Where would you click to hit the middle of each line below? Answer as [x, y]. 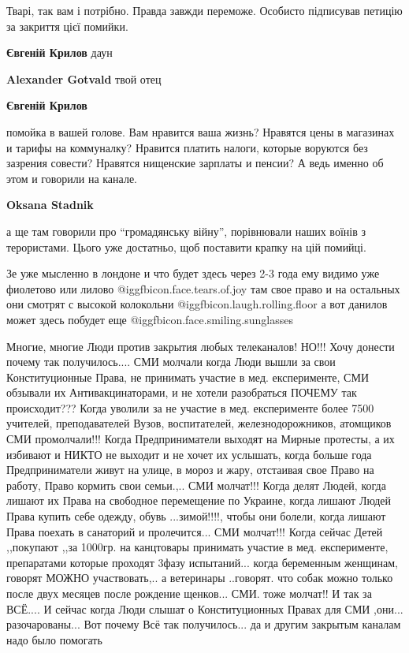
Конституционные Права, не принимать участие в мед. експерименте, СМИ [188, 377]
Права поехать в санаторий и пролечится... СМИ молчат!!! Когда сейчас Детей [195, 531]
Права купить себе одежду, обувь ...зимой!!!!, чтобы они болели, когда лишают [196, 516]
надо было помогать [54, 639]
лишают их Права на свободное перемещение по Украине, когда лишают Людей [199, 500]
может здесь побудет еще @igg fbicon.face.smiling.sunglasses [150, 319]
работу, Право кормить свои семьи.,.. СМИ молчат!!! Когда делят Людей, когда [196, 485]
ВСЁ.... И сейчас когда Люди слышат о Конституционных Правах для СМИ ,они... [205, 608]
